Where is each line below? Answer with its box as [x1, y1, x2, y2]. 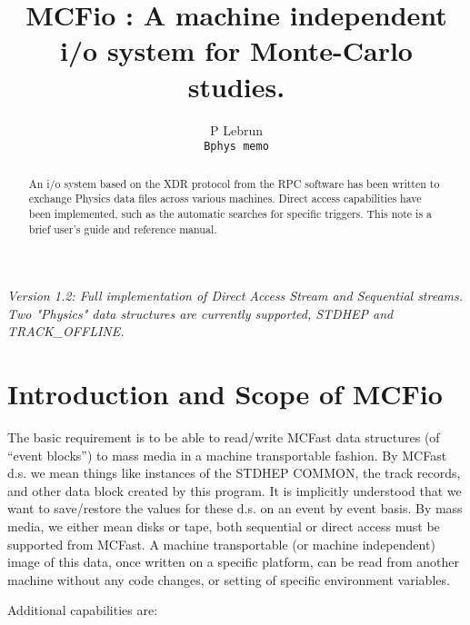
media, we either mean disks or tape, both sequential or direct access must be [7, 517, 440, 536]
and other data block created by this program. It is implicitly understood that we [7, 481, 462, 500]
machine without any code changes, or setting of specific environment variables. [7, 570, 450, 589]
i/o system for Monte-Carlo [60, 32, 413, 69]
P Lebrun [209, 120, 263, 139]
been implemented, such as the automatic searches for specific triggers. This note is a [28, 205, 432, 221]
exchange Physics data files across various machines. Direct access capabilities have [28, 191, 422, 206]
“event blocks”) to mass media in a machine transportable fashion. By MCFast [7, 445, 447, 464]
